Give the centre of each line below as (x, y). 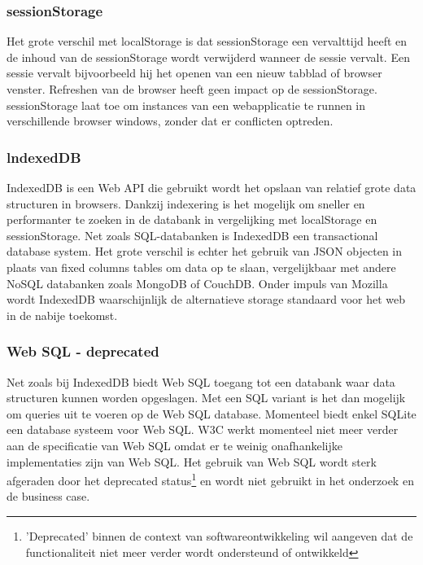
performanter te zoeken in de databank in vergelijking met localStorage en (192, 219)
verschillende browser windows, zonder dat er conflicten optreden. (170, 121)
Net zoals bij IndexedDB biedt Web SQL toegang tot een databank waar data (201, 381)
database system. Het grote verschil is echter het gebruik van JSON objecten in (205, 251)
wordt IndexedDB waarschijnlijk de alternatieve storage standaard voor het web (206, 299)
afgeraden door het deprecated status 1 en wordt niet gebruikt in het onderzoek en (210, 479)
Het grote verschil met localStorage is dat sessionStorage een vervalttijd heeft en (207, 41)
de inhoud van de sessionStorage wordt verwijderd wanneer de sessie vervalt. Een (208, 57)
